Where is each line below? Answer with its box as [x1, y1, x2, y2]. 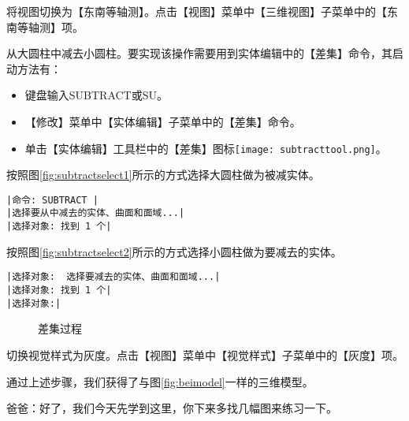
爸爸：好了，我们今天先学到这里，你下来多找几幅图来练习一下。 [6, 400, 337, 416]
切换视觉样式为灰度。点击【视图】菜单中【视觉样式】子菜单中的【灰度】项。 [6, 346, 403, 363]
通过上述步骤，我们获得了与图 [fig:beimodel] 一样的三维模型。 [6, 373, 314, 389]
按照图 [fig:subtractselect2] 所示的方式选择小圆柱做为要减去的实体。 [6, 243, 342, 259]
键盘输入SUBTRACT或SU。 [24, 87, 169, 103]
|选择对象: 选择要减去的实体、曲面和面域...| [6, 271, 221, 283]
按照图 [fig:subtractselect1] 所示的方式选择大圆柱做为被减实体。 [6, 166, 320, 183]
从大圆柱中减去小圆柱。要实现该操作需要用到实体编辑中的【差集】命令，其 [6, 45, 392, 61]
